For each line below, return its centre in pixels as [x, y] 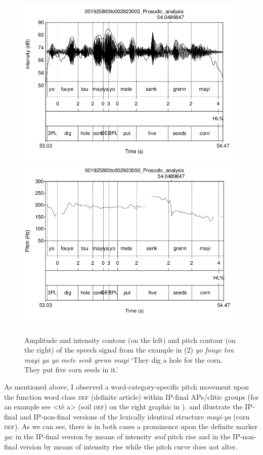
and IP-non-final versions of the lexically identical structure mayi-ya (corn [135, 416]
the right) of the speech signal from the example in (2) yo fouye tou [129, 350]
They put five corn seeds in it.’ [72, 370]
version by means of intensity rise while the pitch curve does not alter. [129, 446]
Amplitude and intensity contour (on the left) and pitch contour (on [130, 340]
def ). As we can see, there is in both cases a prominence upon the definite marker [131, 426]
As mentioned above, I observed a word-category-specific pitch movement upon [127, 386]
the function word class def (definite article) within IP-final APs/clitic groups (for [131, 396]
